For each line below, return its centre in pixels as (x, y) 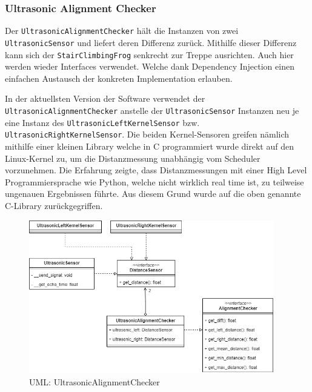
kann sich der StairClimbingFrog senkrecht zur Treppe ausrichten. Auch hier (149, 54)
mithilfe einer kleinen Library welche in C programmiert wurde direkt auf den (149, 146)
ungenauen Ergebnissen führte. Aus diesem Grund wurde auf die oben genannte (153, 194)
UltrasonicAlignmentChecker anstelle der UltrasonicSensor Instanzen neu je (152, 110)
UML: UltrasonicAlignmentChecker (95, 381)
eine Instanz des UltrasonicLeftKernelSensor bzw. (102, 122)
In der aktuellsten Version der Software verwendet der (105, 98)
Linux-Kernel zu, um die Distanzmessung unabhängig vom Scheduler (133, 158)
